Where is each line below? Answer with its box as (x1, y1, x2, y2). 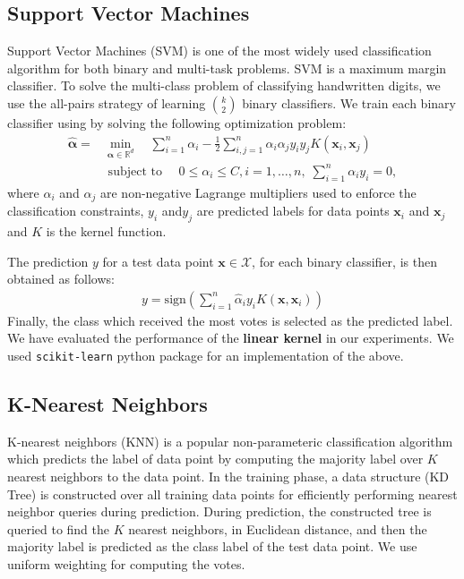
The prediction (7, 251, 89, 270)
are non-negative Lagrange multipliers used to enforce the (99, 183, 417, 201)
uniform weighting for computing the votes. (7, 554, 245, 573)
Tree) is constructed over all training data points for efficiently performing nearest (7, 484, 458, 503)
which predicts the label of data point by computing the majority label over (7, 449, 424, 468)
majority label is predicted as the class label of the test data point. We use (7, 537, 417, 556)
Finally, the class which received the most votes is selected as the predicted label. (7, 311, 453, 329)
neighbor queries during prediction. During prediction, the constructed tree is (7, 502, 432, 521)
